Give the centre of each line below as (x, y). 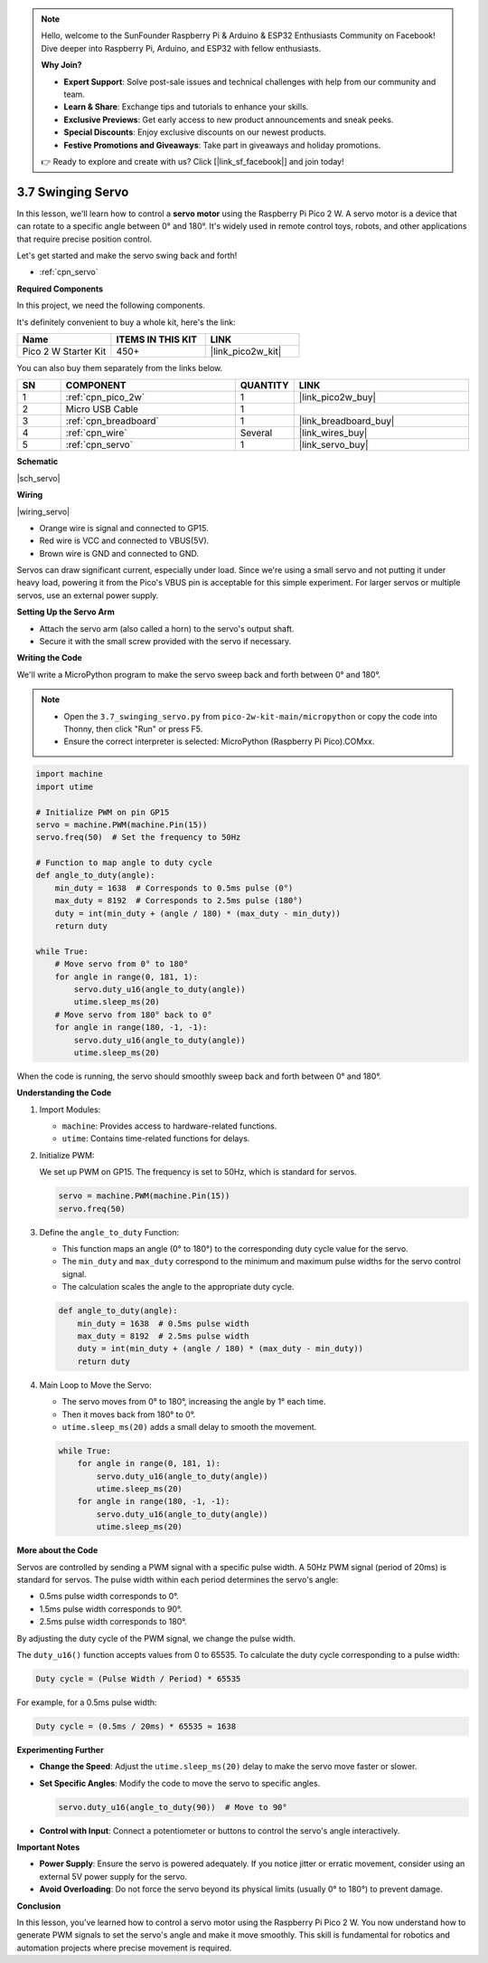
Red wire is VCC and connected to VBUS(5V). (124, 541)
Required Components (60, 289)
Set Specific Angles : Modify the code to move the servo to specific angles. (180, 1783)
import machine (69, 774)
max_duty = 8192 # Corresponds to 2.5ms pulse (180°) (178, 901)
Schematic (38, 462)
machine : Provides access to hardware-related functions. (169, 1126)
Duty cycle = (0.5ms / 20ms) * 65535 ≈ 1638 (136, 1726)
